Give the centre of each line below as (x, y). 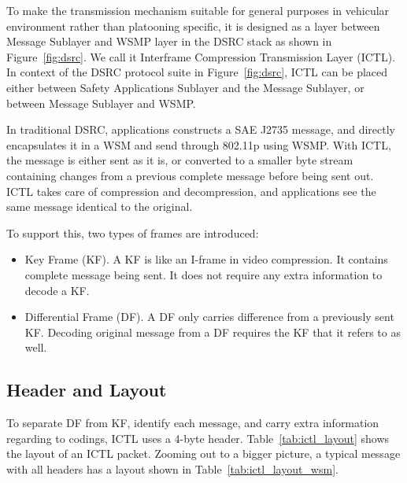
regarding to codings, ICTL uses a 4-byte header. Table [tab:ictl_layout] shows (198, 438)
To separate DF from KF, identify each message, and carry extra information (193, 423)
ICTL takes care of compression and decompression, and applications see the (191, 191)
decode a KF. (57, 290)
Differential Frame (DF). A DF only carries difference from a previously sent (209, 317)
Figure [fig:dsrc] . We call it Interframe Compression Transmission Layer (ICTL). (201, 56)
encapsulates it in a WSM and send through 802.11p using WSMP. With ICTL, (199, 144)
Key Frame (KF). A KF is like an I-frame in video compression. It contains (206, 259)
